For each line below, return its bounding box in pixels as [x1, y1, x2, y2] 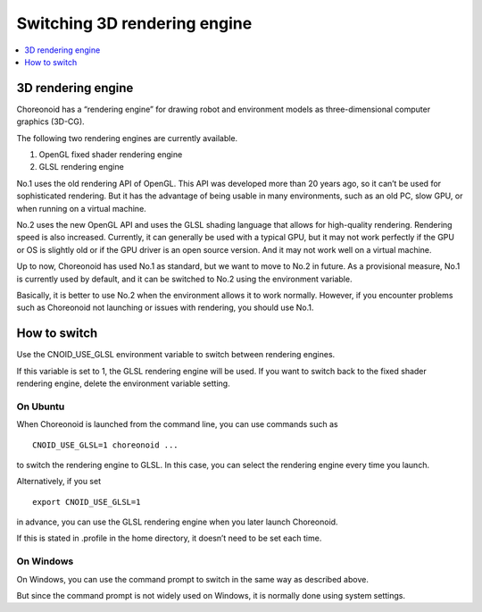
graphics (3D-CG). [16, 116, 85, 127]
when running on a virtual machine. [16, 203, 146, 214]
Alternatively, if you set [16, 476, 102, 487]
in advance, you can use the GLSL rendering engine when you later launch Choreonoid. [16, 516, 338, 527]
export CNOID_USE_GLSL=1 [32, 497, 141, 507]
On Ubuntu [16, 400, 65, 413]
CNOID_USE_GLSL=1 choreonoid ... [32, 440, 179, 450]
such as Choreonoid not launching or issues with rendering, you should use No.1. [16, 302, 314, 313]
